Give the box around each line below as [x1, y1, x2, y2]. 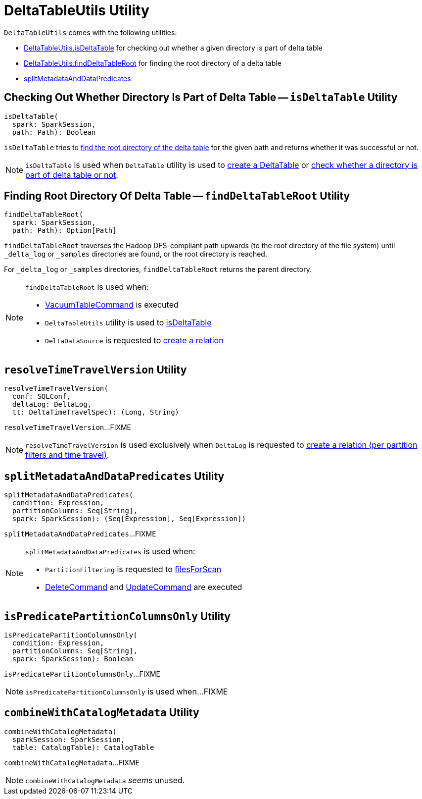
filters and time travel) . [25, 450, 109, 460]
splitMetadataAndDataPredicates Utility [4, 470, 225, 482]
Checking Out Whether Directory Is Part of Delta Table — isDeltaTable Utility [4, 91, 398, 104]
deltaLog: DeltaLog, [12, 400, 92, 409]
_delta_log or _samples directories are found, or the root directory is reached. [4, 250, 267, 259]
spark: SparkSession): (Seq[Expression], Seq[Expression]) [12, 515, 246, 523]
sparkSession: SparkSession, [12, 735, 125, 744]
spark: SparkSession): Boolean [12, 654, 134, 663]
